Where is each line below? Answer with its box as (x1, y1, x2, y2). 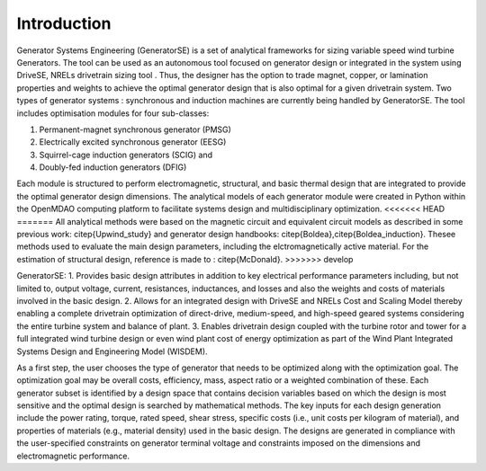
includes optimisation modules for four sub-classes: (16, 108, 210, 119)
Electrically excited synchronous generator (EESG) (39, 137, 227, 147)
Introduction (16, 13, 112, 33)
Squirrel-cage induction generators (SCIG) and (39, 149, 213, 160)
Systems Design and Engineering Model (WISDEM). (16, 346, 208, 357)
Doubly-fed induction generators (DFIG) (39, 162, 187, 173)
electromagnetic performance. (16, 450, 130, 461)
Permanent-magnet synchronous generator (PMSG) (39, 124, 231, 135)
